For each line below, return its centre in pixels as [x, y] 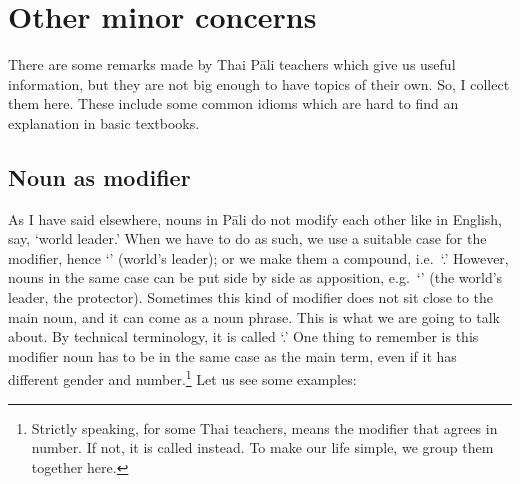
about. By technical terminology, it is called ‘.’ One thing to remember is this [243, 336]
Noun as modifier [99, 176]
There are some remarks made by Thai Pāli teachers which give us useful [232, 64]
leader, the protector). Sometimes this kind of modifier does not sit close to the [251, 297]
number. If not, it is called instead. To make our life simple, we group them [262, 447]
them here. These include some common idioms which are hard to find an [233, 103]
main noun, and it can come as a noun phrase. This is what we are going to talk [254, 316]
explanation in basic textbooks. [104, 122]
